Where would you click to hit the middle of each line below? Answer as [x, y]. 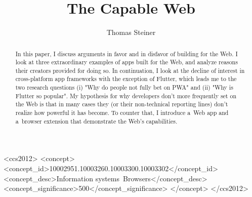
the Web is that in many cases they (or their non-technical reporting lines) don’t [122, 104]
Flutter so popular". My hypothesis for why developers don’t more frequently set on [126, 95]
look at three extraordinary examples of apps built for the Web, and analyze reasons [127, 62]
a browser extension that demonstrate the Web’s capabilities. [96, 121]
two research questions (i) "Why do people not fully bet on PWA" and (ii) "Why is [124, 87]
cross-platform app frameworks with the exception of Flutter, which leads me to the [126, 79]
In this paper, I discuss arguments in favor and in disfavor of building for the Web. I [127, 53]
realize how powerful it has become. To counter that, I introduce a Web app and [122, 113]
